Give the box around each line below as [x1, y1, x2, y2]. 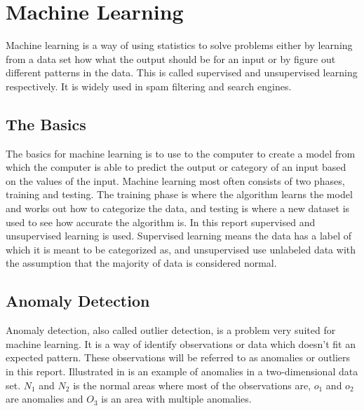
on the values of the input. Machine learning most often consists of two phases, [6, 173, 345, 188]
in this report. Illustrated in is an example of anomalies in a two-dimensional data [6, 364, 358, 379]
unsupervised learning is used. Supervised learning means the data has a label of [6, 228, 352, 243]
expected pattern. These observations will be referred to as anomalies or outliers [6, 350, 351, 365]
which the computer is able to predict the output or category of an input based [6, 160, 346, 174]
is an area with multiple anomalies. [101, 391, 252, 406]
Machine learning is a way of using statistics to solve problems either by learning [6, 38, 353, 53]
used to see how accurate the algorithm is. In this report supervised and [6, 214, 316, 229]
